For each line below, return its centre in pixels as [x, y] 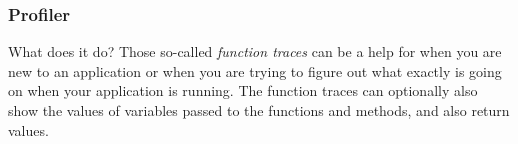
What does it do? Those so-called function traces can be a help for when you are [255, 51]
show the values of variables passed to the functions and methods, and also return [259, 110]
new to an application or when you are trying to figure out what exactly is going [255, 70]
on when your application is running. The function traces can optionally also [243, 90]
